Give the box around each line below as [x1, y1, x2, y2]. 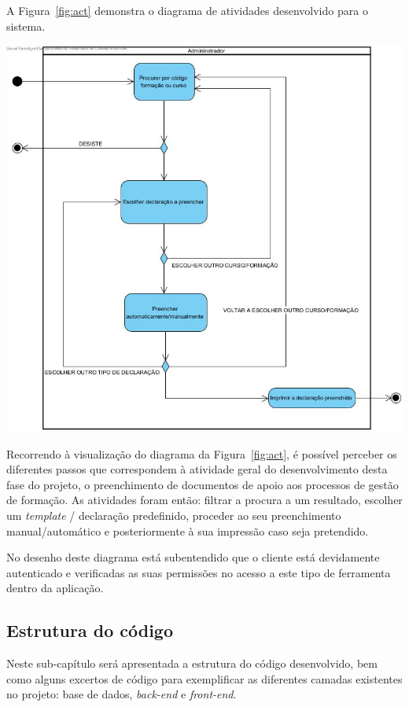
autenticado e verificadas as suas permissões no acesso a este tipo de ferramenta [6, 564, 391, 580]
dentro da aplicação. [6, 580, 104, 596]
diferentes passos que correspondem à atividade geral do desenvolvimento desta [6, 461, 388, 477]
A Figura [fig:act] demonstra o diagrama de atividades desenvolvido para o [6, 2, 368, 18]
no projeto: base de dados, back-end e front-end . [6, 686, 237, 702]
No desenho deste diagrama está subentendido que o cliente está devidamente [6, 549, 380, 565]
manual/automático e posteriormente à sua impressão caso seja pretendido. [6, 522, 369, 539]
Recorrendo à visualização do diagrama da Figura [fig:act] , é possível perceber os [6, 445, 397, 462]
